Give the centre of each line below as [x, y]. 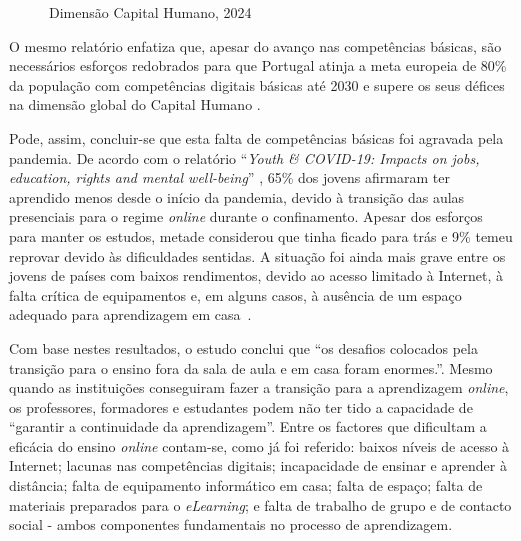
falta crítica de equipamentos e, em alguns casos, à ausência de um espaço [235, 294]
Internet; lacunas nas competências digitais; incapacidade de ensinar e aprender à [258, 465]
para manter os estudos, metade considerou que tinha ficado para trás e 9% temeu [261, 235]
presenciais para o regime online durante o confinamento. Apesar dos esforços [246, 216]
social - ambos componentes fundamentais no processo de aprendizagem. [231, 524]
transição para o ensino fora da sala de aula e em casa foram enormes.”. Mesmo [251, 367]
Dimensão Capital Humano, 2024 [150, 12]
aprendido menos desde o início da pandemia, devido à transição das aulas [237, 196]
